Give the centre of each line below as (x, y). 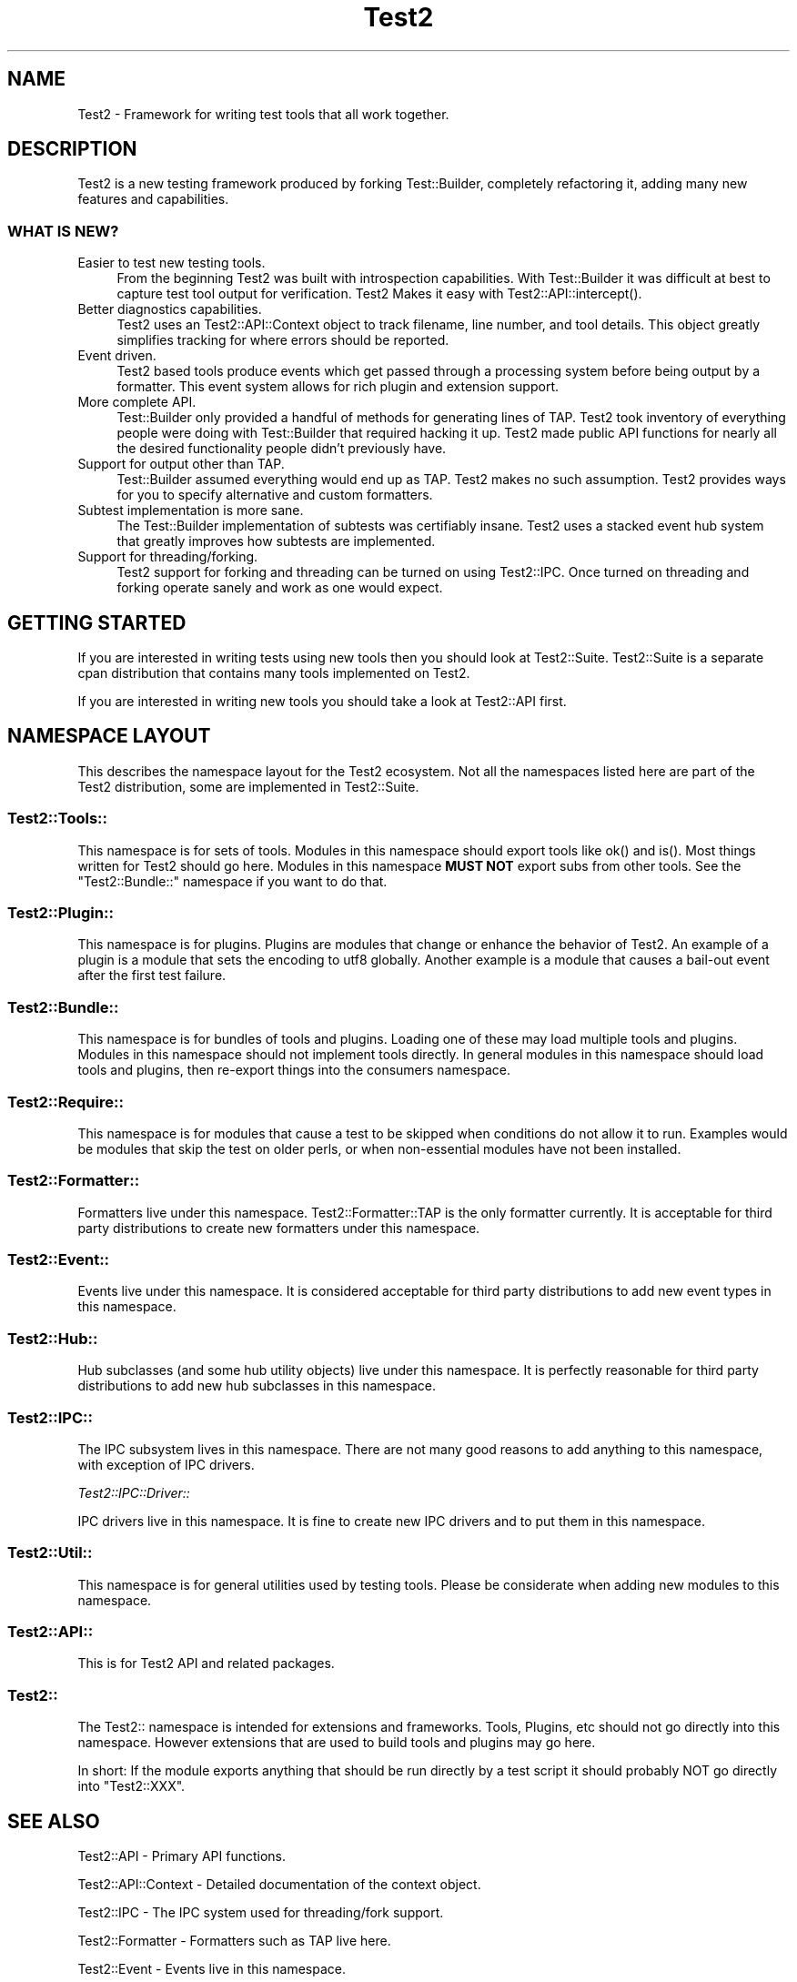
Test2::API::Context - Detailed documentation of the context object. (279, 1884)
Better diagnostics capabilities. (170, 309)
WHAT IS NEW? (63, 231)
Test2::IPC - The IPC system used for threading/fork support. (261, 1912)
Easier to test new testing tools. (172, 263)
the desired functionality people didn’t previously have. (282, 449)
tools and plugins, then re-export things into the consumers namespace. (294, 1070)
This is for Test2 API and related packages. (206, 1663)
